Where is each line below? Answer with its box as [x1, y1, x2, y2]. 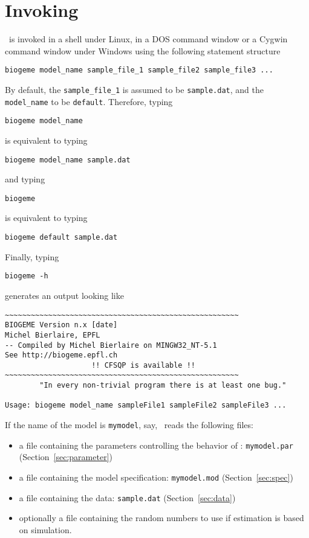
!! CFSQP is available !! [91, 360, 195, 370]
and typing [5, 173, 45, 185]
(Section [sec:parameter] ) [19, 450, 112, 463]
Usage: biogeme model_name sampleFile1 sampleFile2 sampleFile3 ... [5, 401, 287, 410]
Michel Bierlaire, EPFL [5, 330, 100, 339]
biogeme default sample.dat [5, 233, 118, 242]
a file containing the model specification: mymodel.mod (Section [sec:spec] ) [19, 471, 293, 483]
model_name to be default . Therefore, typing [5, 95, 173, 107]
